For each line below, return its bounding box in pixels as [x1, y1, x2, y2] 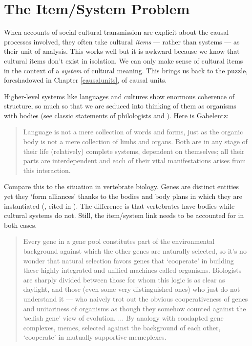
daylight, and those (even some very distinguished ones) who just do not [23, 284, 240, 294]
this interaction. [23, 165, 71, 175]
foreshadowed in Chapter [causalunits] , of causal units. [4, 75, 167, 85]
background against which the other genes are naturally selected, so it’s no [23, 246, 247, 256]
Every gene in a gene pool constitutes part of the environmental [23, 236, 215, 246]
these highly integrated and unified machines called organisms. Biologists [23, 265, 242, 275]
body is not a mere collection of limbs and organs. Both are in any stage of [23, 136, 248, 147]
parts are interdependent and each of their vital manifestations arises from [23, 155, 246, 166]
